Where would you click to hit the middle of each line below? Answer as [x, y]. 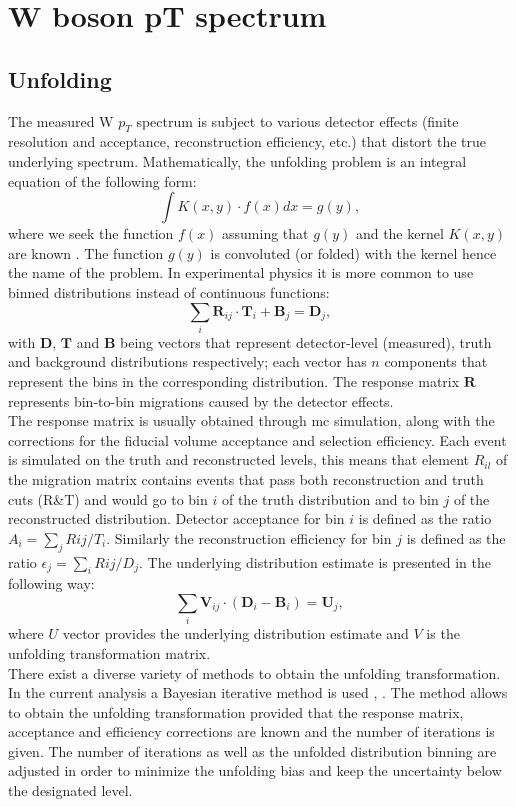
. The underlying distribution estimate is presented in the [314, 561]
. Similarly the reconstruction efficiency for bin [249, 537]
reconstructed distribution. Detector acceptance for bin [176, 518]
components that [436, 361]
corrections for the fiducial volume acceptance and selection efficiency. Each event [257, 439]
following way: [51, 583]
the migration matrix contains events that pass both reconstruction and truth [246, 479]
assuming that [265, 233]
